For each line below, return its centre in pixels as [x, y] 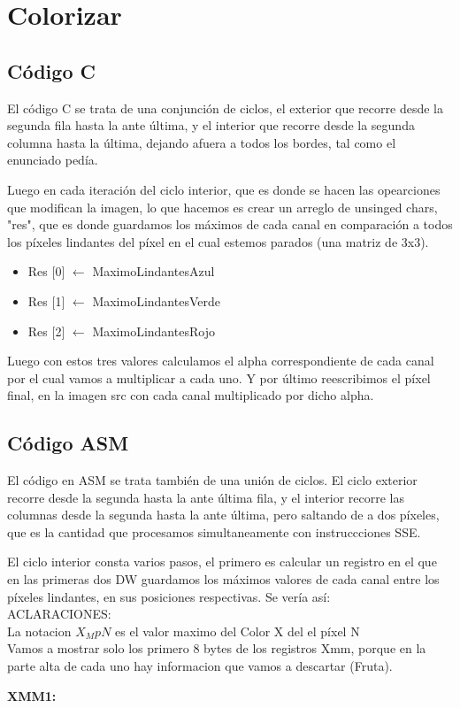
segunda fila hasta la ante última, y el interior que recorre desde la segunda [211, 125]
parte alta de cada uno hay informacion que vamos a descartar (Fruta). [200, 666]
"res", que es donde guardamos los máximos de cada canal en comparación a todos [230, 224]
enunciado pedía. [53, 160]
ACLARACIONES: [59, 614]
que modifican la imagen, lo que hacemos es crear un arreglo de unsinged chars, [222, 207]
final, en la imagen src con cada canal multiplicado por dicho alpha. [191, 395]
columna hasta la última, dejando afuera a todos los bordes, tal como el [202, 142]
